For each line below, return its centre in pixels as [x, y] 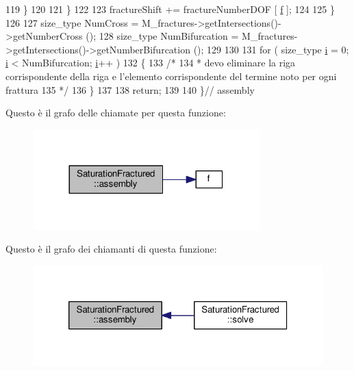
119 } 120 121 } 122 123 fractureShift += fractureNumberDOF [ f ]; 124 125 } [170, 9]
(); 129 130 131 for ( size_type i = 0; [271, 49]
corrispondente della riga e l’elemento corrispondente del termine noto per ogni [171, 76]
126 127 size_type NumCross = [72, 22]
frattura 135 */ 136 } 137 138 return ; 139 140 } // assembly [130, 89]
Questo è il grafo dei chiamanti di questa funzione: [111, 249]
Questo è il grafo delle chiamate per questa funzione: [116, 113]
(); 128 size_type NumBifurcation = [162, 36]
